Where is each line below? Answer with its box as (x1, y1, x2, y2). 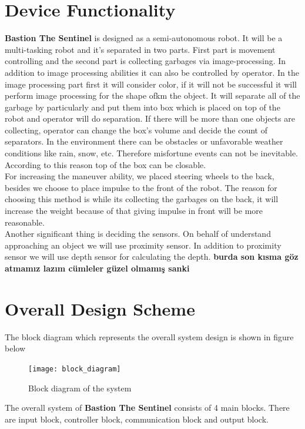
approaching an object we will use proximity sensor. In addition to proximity (5, 239, 281, 251)
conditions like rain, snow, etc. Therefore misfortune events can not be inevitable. (5, 147, 299, 159)
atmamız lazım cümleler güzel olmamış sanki (5, 262, 190, 274)
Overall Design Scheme (5, 296, 195, 320)
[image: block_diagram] (28, 364, 121, 373)
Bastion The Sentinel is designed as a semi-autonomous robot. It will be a (5, 32, 283, 44)
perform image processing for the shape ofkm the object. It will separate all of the (5, 89, 300, 102)
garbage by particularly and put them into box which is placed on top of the (5, 100, 280, 113)
